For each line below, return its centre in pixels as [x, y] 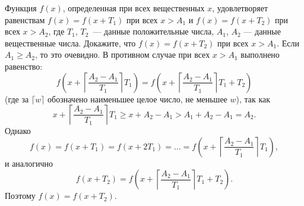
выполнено [260, 54]
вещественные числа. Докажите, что [70, 43]
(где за [17, 99]
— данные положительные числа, [153, 31]
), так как [253, 99]
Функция [21, 8]
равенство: [24, 66]
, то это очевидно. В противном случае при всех [123, 54]
